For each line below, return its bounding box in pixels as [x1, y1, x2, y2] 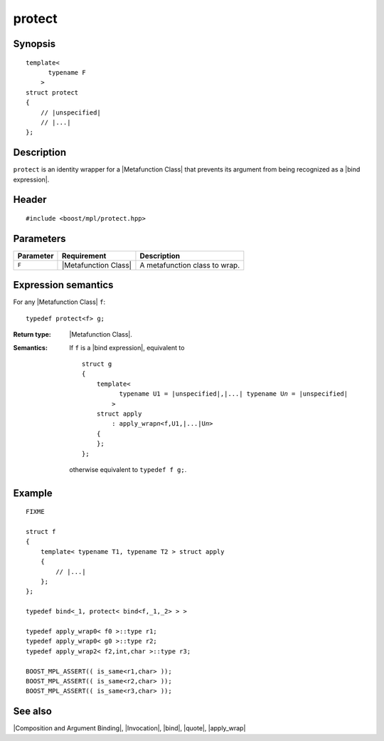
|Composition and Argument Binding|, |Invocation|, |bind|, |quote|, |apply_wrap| [13, 724, 246, 732]
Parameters [13, 232, 66, 245]
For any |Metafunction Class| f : [13, 298, 106, 306]
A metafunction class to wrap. [139, 260, 240, 270]
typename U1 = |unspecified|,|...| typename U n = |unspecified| [119, 390, 348, 398]
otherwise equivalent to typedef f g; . [69, 465, 187, 473]
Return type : [13, 330, 51, 339]
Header [13, 194, 47, 206]
